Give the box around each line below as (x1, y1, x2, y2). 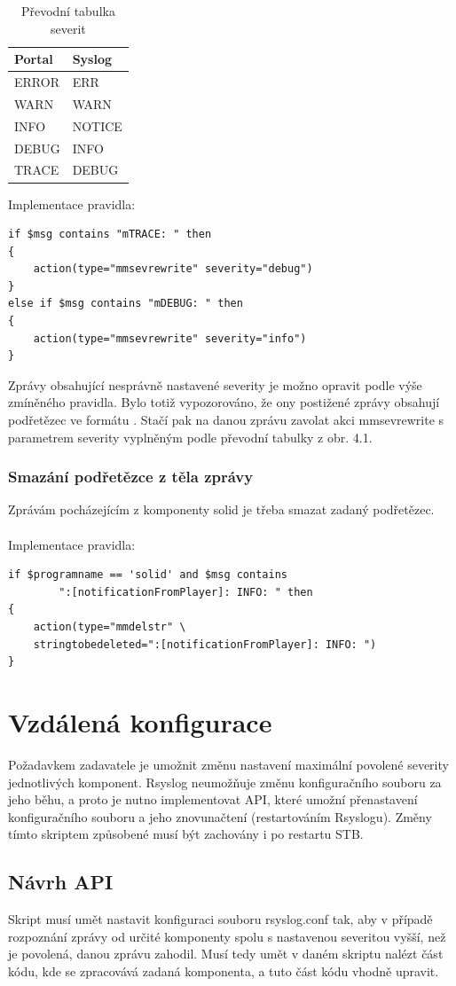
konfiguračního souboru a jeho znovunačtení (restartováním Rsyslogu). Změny (8, 807, 432, 826)
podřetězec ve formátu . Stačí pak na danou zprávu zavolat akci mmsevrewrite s (8, 411, 444, 429)
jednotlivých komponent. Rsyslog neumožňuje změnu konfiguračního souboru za (8, 772, 442, 791)
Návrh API (8, 868, 114, 896)
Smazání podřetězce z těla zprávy (8, 466, 254, 488)
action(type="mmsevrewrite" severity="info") (33, 332, 307, 345)
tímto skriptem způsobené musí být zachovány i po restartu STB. (8, 825, 364, 843)
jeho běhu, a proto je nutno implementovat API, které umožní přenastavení (8, 790, 418, 809)
